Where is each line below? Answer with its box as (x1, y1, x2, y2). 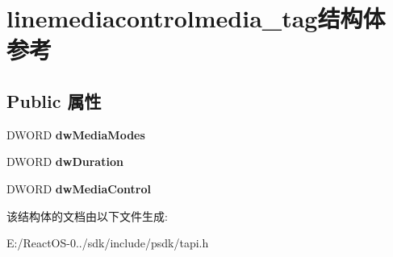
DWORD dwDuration (6, 153, 123, 170)
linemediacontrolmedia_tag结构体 (6, 2, 386, 35)
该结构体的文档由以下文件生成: (6, 207, 168, 224)
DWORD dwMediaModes (6, 126, 145, 143)
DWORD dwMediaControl (6, 180, 151, 197)
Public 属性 (6, 88, 102, 113)
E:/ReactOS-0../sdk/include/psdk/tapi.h (6, 234, 209, 251)
